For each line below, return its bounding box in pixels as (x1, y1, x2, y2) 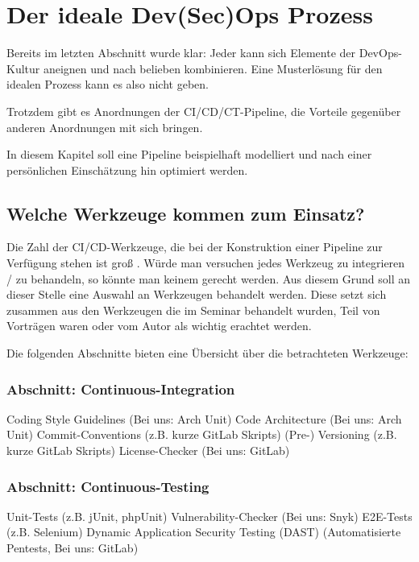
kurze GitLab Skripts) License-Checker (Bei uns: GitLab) (6, 442, 290, 459)
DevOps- (359, 44, 402, 61)
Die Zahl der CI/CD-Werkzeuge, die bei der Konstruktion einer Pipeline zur (6, 238, 383, 255)
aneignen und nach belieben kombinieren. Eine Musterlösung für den (43, 60, 383, 76)
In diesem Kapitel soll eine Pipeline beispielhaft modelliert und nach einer (6, 146, 372, 163)
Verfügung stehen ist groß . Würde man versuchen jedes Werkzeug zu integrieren (6, 254, 405, 271)
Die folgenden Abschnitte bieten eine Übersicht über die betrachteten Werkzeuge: (6, 345, 409, 362)
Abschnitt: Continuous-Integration (6, 378, 235, 399)
